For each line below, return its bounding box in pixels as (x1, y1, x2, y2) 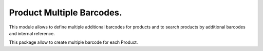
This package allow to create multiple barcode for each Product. (9, 39, 138, 45)
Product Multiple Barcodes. (9, 7, 122, 18)
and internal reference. (9, 30, 55, 36)
